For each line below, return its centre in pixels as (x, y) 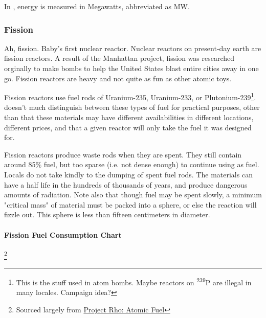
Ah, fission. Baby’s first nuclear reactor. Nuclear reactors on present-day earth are (133, 48)
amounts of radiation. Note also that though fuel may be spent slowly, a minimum (133, 195)
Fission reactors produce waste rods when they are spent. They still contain (123, 154)
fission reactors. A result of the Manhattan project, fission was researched (119, 58)
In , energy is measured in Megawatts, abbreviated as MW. (97, 6)
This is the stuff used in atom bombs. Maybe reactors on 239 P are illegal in (134, 281)
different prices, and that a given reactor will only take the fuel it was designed (128, 127)
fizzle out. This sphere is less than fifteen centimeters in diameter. (107, 214)
